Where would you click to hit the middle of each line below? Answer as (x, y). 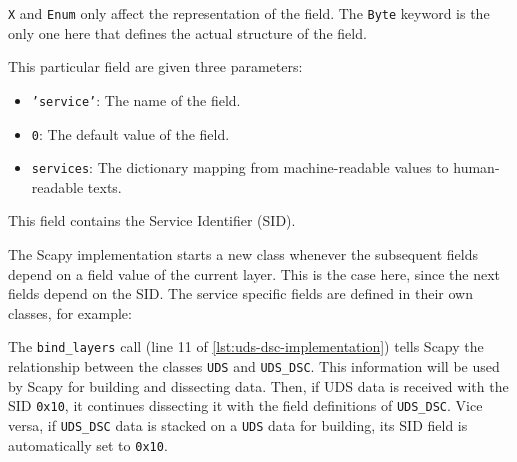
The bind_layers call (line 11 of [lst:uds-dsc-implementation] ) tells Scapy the (246, 346)
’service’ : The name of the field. (136, 99)
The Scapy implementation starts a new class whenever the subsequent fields (243, 254)
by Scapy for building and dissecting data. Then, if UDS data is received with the (258, 385)
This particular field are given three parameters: (155, 66)
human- (476, 167)
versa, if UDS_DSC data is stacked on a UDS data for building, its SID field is (238, 424)
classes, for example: (70, 312)
